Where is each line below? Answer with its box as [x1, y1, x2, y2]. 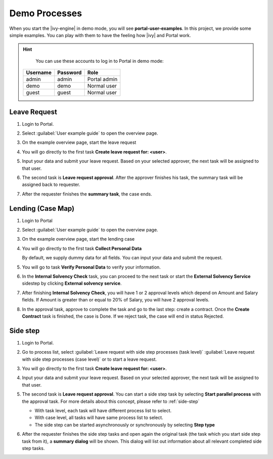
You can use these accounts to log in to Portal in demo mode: [35, 58, 164, 64]
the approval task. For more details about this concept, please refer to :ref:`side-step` [22, 398, 200, 404]
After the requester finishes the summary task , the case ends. [22, 190, 152, 197]
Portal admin [87, 76, 118, 83]
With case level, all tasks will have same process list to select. [34, 414, 164, 420]
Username [26, 69, 52, 76]
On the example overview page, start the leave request [22, 139, 136, 145]
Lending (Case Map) [9, 204, 75, 213]
